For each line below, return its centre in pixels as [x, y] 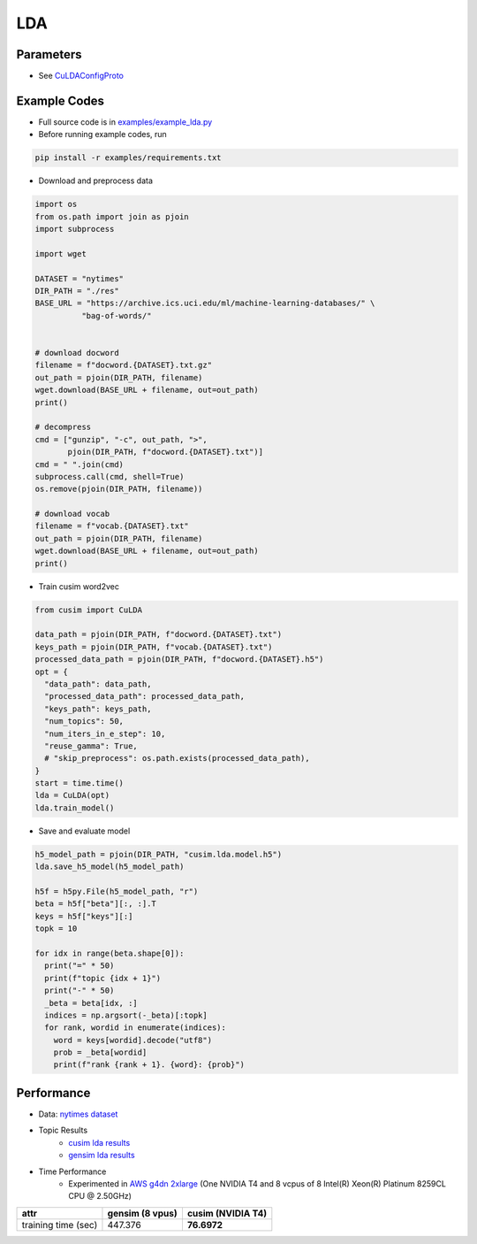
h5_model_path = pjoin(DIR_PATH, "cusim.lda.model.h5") [159, 854]
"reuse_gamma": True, [91, 746]
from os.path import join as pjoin [112, 216]
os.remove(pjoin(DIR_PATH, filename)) [119, 489]
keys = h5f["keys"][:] [84, 916]
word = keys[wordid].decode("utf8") [132, 1040]
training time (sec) [60, 1225]
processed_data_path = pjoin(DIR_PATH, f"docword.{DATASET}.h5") [179, 660]
